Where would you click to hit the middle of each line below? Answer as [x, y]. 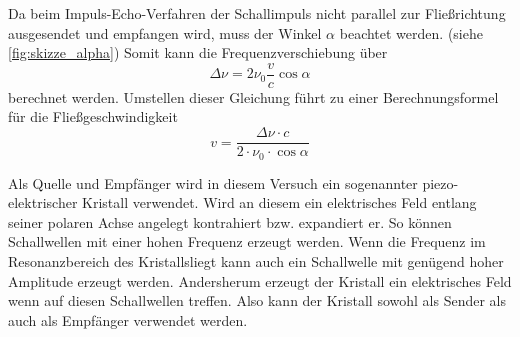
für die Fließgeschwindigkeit [93, 116]
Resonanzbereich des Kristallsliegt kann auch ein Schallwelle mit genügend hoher [256, 260]
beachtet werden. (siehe [411, 32]
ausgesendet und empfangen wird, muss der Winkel [165, 32]
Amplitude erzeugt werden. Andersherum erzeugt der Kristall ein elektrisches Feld [260, 280]
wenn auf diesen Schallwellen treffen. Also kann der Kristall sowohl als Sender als [257, 300]
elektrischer [43, 202]
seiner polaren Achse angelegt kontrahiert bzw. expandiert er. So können [230, 221]
